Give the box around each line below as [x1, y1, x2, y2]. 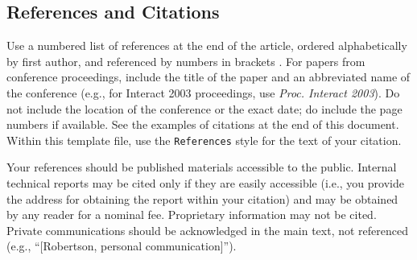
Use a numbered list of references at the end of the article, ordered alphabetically [6, 37, 407, 54]
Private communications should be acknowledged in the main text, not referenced [6, 221, 409, 238]
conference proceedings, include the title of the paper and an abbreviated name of [6, 68, 411, 85]
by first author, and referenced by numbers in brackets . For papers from [6, 52, 365, 69]
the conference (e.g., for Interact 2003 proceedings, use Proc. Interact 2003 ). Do [6, 84, 400, 101]
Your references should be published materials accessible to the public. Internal [6, 159, 397, 175]
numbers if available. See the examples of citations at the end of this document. [6, 116, 399, 133]
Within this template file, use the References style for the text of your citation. [6, 131, 402, 148]
